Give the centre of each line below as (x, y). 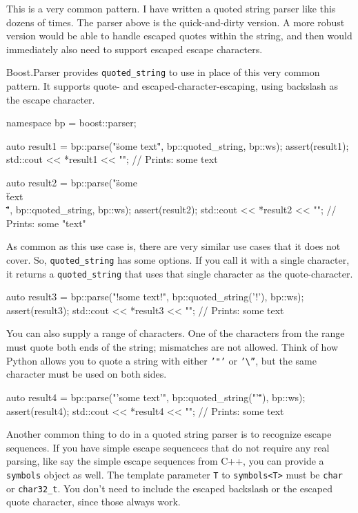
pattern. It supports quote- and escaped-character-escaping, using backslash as (172, 86)
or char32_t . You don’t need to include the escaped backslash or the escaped (169, 488)
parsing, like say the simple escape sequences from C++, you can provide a (165, 461)
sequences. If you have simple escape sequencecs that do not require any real (168, 447)
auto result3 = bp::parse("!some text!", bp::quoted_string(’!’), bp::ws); (155, 297)
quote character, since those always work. (93, 502)
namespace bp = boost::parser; (71, 123)
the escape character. (51, 99)
